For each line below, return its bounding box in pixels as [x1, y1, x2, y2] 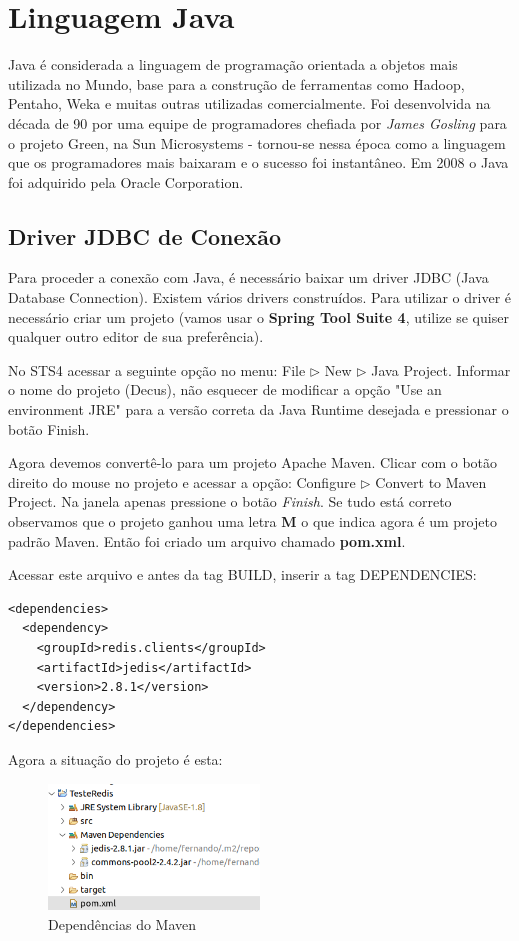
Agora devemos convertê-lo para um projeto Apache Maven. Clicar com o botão [8, 452, 498, 473]
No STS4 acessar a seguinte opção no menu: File [8, 359, 306, 380]
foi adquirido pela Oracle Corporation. [8, 171, 244, 192]
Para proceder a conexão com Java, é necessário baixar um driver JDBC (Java [8, 267, 489, 288]
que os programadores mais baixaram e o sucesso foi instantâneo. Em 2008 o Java [8, 152, 509, 173]
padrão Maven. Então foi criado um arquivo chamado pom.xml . [8, 530, 406, 551]
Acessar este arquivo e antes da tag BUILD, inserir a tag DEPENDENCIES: [8, 564, 477, 585]
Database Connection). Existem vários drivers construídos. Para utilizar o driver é [8, 287, 512, 308]
